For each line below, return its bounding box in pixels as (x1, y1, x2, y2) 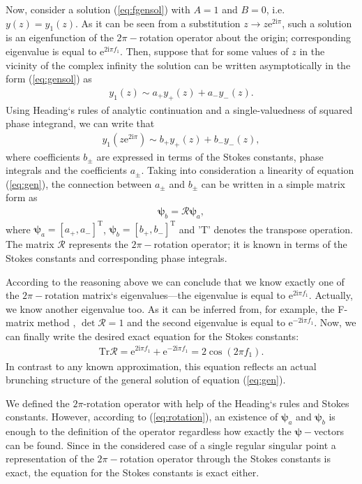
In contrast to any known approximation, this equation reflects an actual (6, 358, 317, 373)
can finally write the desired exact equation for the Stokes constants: (6, 328, 299, 343)
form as (6, 190, 38, 205)
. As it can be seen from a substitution (75, 15, 241, 30)
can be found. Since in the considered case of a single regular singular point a (6, 437, 336, 452)
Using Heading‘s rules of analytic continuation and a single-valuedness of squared (6, 102, 353, 117)
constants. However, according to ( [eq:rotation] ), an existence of (6, 409, 278, 424)
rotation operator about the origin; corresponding (139, 30, 351, 45)
